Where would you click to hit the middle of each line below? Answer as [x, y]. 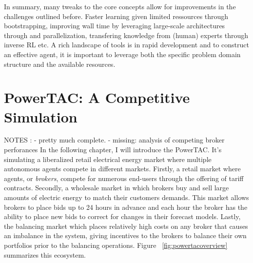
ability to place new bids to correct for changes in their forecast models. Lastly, [122, 216]
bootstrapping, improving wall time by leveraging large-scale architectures [115, 26]
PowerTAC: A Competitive [97, 97]
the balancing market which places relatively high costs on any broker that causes [126, 226]
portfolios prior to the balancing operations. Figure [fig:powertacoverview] [116, 245]
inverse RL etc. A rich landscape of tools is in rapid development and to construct [126, 45]
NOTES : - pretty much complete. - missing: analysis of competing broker [114, 140]
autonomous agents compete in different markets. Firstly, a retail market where [122, 169]
